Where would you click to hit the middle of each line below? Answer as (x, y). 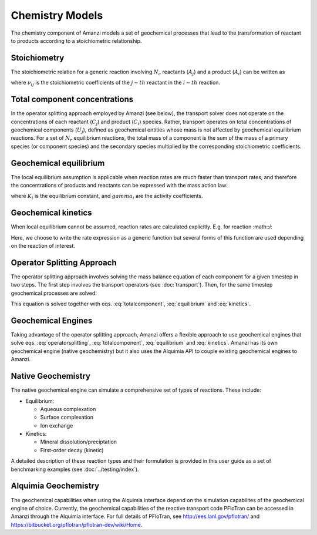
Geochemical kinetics (51, 213)
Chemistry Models (57, 15)
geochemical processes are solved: (54, 293)
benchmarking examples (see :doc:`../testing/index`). (75, 469)
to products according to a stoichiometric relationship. (76, 41)
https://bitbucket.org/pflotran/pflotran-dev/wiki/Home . (77, 524)
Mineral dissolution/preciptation (79, 442)
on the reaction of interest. (43, 246)
